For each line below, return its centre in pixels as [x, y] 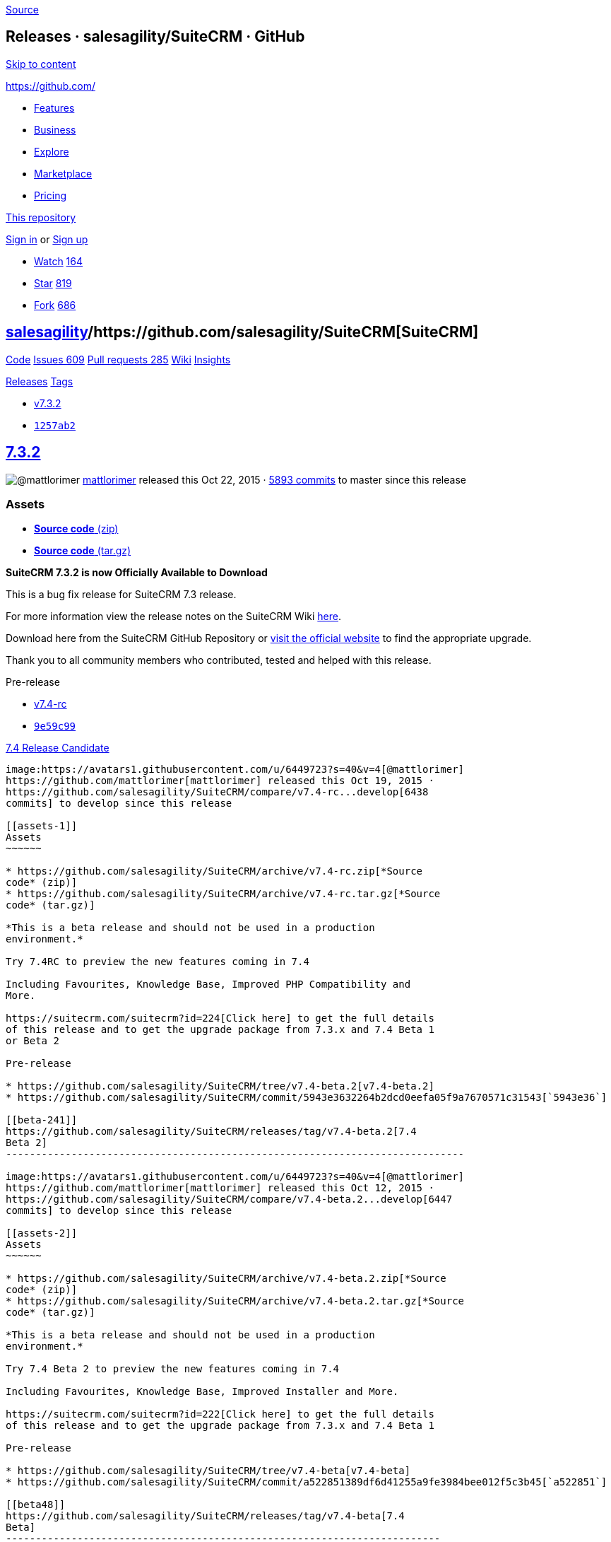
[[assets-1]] [42, 826]
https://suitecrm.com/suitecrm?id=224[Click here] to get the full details [220, 1018]
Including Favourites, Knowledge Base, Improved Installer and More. [202, 1392]
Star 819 [53, 283]
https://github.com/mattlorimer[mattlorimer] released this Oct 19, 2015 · [220, 781]
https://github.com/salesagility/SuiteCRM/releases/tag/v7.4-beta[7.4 [205, 1516]
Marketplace [63, 173]
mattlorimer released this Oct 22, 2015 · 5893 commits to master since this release [274, 479]
